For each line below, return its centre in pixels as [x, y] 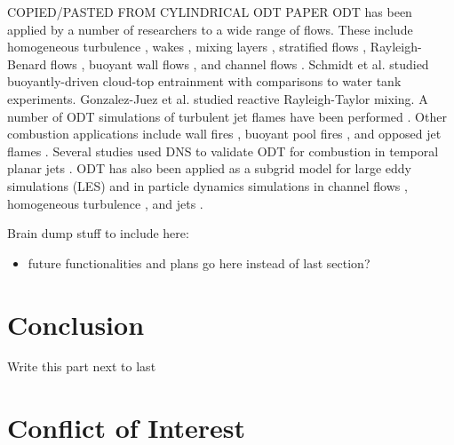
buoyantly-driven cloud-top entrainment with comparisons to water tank [204, 81]
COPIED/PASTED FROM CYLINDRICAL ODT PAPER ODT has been [210, 12]
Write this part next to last [82, 366]
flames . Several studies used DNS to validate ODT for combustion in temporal [223, 151]
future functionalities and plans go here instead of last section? [199, 262]
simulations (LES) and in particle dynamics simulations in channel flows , [207, 185]
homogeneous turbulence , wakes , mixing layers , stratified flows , [187, 47]
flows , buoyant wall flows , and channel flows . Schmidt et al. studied [239, 64]
